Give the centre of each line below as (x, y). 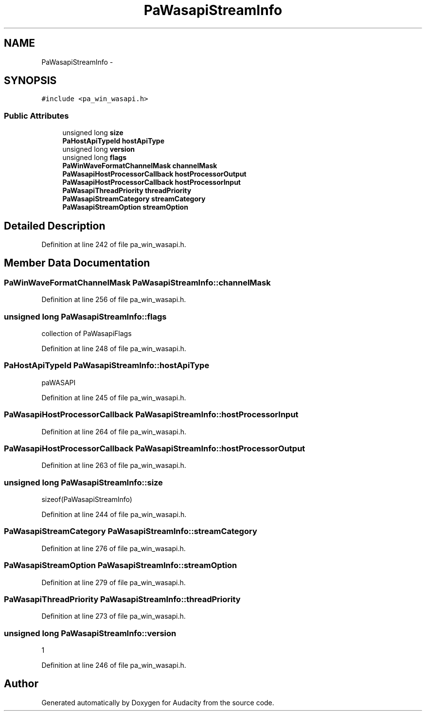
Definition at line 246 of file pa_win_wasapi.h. (114, 665)
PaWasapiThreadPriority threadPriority (127, 191)
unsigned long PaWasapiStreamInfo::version (90, 633)
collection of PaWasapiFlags (87, 333)
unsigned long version (98, 149)
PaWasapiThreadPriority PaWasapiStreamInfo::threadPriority (122, 599)
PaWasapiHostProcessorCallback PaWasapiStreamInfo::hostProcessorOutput (155, 448)
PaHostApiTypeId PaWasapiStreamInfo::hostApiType (107, 366)
